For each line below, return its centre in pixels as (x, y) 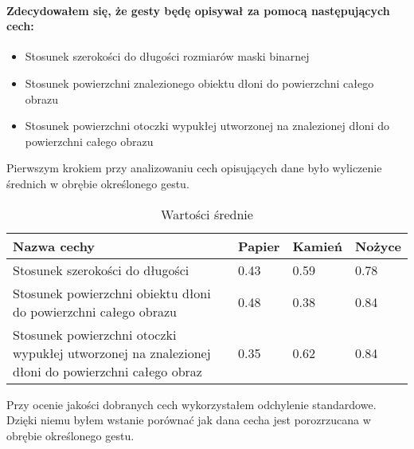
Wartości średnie (207, 214)
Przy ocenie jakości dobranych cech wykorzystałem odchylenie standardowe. (191, 404)
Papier (259, 246)
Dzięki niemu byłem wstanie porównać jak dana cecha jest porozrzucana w (189, 420)
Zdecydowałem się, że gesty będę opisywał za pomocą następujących (198, 10)
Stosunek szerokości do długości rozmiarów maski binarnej (167, 56)
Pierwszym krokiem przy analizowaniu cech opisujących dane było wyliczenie (194, 168)
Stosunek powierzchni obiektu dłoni (112, 293)
